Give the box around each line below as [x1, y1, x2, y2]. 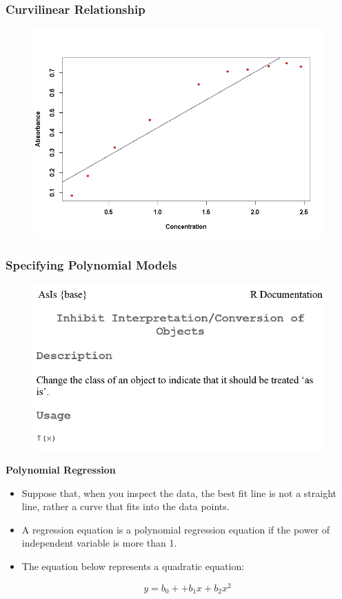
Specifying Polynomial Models [6, 256, 177, 273]
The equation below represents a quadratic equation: [21, 559, 245, 573]
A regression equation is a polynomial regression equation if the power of [21, 522, 330, 536]
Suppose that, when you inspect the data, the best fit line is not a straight [21, 485, 337, 500]
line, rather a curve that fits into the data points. [21, 499, 230, 514]
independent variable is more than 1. [21, 536, 177, 550]
